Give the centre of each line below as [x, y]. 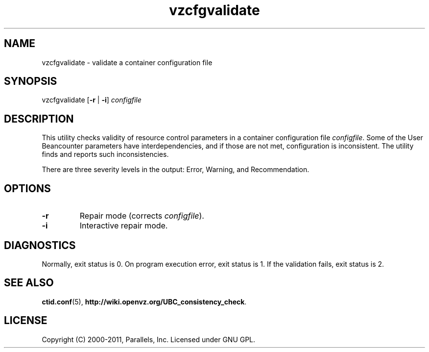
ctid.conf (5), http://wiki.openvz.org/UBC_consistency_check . [144, 302]
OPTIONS [27, 188]
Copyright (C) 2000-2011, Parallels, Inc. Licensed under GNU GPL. [149, 339]
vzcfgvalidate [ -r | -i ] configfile [92, 100]
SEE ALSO [29, 283]
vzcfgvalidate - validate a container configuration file [127, 62]
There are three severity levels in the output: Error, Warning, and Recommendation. [176, 170]
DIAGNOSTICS [40, 245]
